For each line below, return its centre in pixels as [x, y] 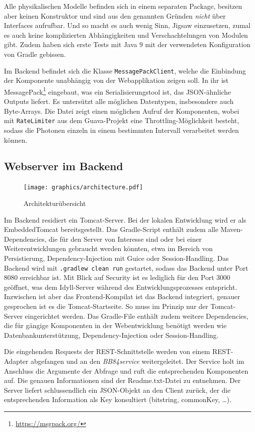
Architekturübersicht [55, 203]
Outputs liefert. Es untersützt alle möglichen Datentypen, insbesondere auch [119, 101]
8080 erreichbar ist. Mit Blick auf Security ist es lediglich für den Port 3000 [117, 277]
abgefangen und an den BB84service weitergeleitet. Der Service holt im [137, 361]
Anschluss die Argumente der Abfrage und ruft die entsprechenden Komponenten [126, 370]
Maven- [231, 229]
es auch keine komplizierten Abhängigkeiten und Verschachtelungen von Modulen [126, 35]
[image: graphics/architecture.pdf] [83, 188]
